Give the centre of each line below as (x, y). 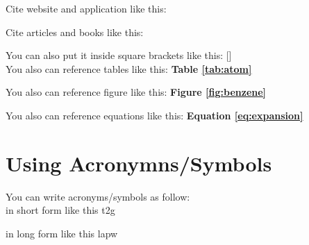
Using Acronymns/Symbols (139, 163)
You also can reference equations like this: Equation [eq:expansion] (154, 115)
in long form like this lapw (62, 233)
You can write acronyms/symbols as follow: (98, 196)
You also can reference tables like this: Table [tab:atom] (129, 68)
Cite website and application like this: (86, 8)
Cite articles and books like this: (75, 32)
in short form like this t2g (60, 210)
